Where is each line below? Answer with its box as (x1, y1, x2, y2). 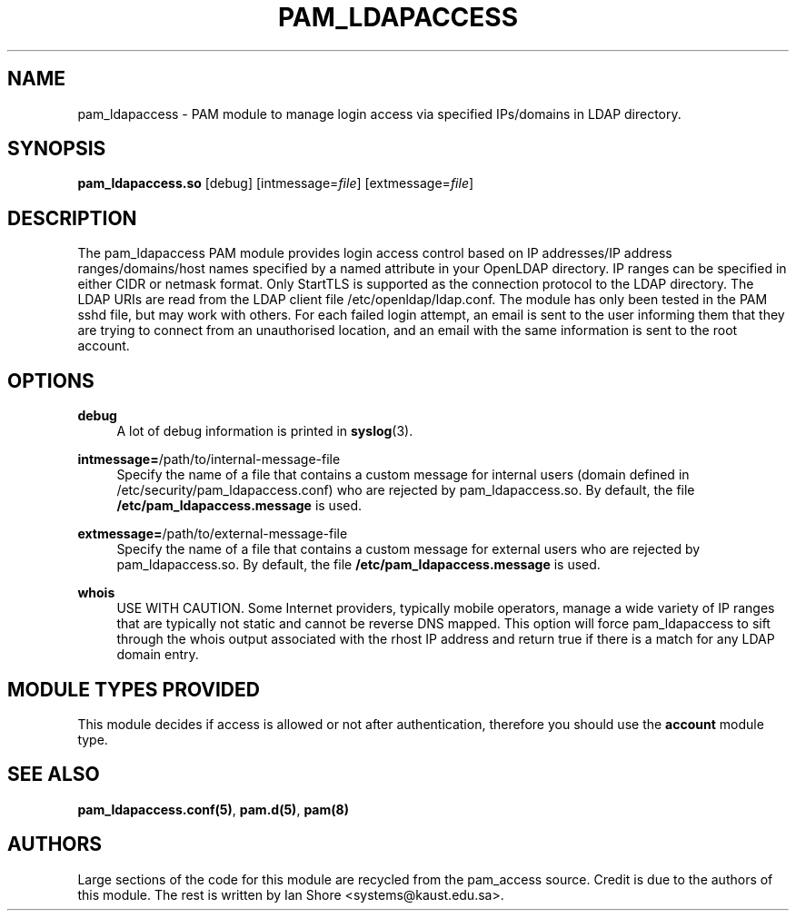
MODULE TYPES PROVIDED (7, 677, 260, 701)
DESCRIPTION (7, 206, 137, 230)
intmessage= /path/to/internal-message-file (77, 451, 341, 468)
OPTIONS (7, 369, 95, 392)
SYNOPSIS (7, 137, 106, 161)
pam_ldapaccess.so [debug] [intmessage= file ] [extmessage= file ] (77, 175, 474, 192)
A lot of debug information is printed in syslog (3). (116, 423, 413, 439)
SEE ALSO (7, 763, 100, 786)
